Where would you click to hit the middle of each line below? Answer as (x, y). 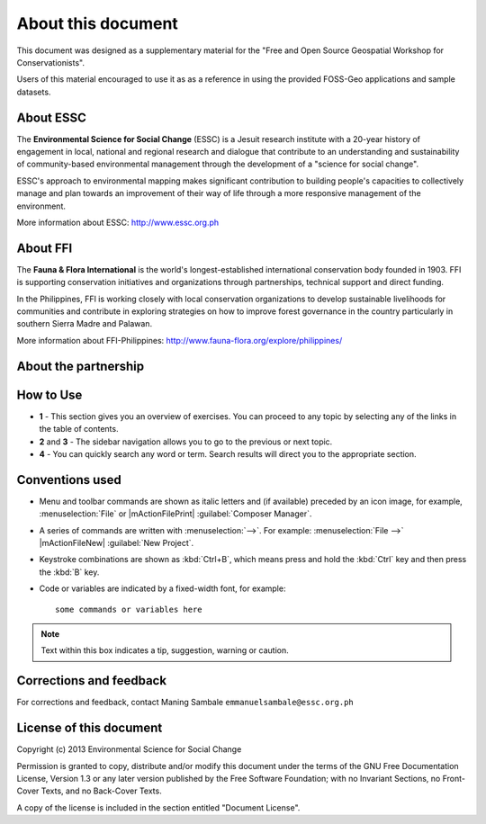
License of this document (90, 728)
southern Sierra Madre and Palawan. (85, 324)
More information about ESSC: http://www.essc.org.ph (118, 222)
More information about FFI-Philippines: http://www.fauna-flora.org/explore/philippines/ (180, 340)
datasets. (34, 92)
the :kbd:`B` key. (69, 572)
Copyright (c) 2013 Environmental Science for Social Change (129, 749)
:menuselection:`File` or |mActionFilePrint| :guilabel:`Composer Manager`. (175, 514)
